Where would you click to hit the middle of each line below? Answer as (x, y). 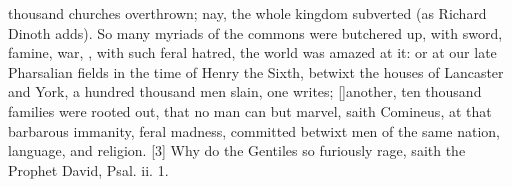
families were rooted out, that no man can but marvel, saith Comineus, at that (250, 110)
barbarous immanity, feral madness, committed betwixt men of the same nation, (254, 130)
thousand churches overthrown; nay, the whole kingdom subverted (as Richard (247, 13)
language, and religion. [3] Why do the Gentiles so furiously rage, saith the (237, 150)
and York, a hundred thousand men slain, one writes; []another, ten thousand (245, 91)
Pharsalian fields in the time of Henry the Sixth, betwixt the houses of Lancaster (256, 71)
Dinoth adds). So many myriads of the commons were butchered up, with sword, (255, 32)
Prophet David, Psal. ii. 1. (88, 169)
